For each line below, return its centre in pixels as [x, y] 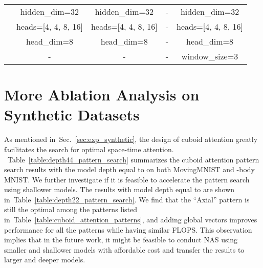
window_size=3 [210, 56]
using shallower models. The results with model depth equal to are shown [119, 189]
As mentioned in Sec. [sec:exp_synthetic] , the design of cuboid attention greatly [131, 139]
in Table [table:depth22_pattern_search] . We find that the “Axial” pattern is [127, 199]
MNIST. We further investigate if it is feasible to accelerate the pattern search [127, 179]
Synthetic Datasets [72, 115]
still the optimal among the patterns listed [71, 209]
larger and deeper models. [45, 260]
